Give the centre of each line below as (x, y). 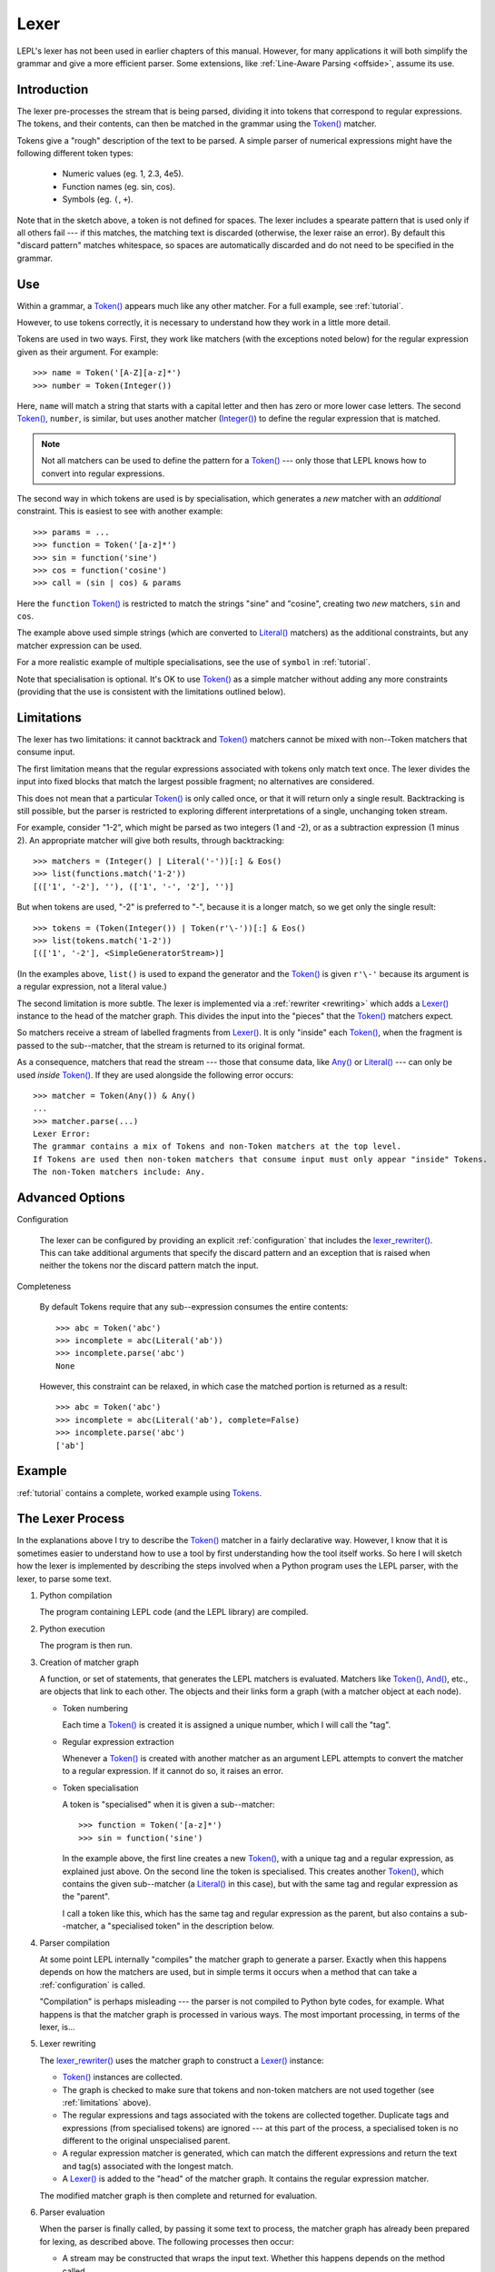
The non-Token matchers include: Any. (119, 1172)
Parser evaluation (72, 2212)
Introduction (53, 90)
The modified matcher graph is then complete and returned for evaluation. (178, 2196)
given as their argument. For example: (88, 352)
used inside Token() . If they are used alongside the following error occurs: (155, 1075)
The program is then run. (86, 1646)
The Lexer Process (71, 1519)
